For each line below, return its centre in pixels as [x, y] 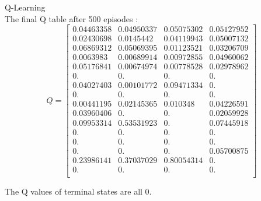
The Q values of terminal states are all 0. [78, 191]
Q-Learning [25, 7]
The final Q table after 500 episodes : [72, 18]
